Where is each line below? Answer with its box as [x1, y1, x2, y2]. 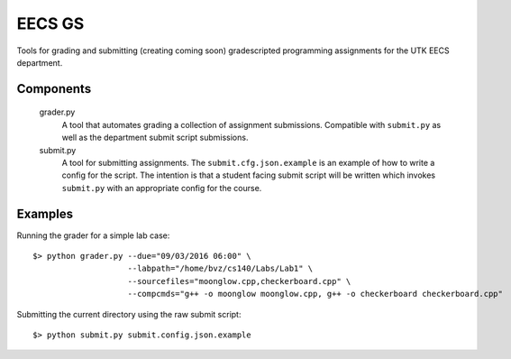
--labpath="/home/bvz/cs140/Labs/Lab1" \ [127, 263, 314, 274]
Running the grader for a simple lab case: [16, 230, 170, 241]
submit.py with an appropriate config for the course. [61, 182, 262, 193]
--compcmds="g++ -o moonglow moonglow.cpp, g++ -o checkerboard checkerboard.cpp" [127, 289, 504, 299]
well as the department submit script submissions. [61, 132, 249, 143]
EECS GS [16, 14, 85, 33]
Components [16, 81, 92, 97]
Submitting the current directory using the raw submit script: [16, 308, 242, 319]
